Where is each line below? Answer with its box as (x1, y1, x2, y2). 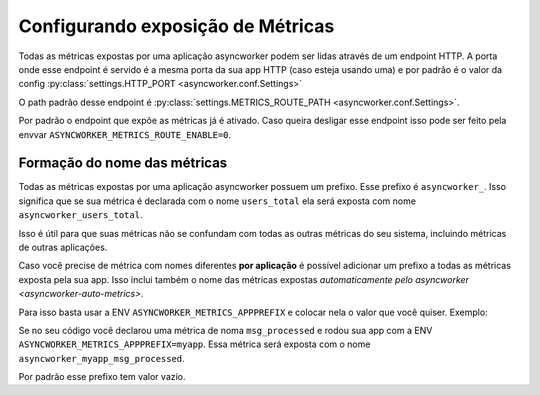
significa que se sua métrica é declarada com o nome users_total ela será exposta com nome (18, 195, 417, 207)
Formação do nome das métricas (18, 155, 228, 172)
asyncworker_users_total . (18, 209, 143, 221)
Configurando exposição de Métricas (18, 15, 335, 37)
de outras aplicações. (18, 241, 108, 253)
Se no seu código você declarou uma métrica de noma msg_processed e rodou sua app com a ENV (18, 324, 433, 336)
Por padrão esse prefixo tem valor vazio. (18, 371, 186, 383)
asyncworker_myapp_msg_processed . (18, 352, 185, 364)
